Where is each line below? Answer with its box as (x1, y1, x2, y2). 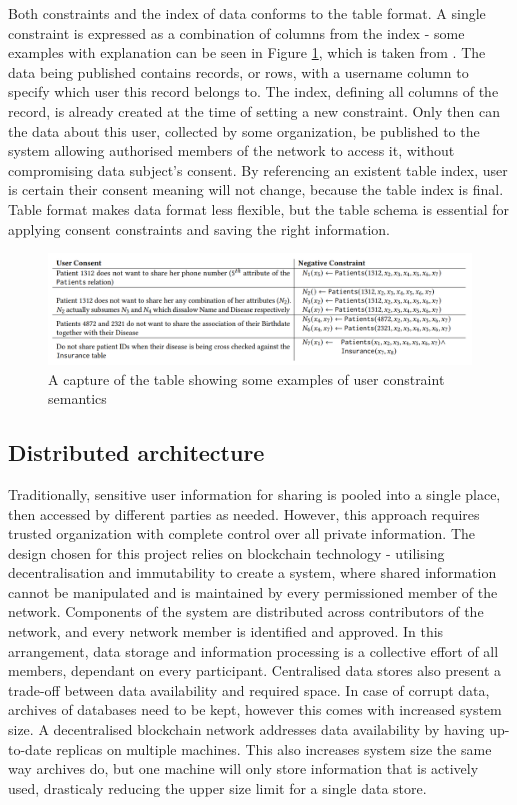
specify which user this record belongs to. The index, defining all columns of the (8, 81, 499, 102)
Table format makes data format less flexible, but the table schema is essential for (8, 198, 510, 219)
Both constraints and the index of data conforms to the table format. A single (8, 3, 486, 23)
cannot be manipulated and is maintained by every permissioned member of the (8, 581, 498, 602)
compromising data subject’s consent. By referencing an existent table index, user (8, 159, 508, 180)
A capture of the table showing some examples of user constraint (48, 368, 445, 389)
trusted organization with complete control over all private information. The (8, 523, 475, 544)
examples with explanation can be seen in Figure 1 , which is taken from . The (8, 42, 486, 63)
